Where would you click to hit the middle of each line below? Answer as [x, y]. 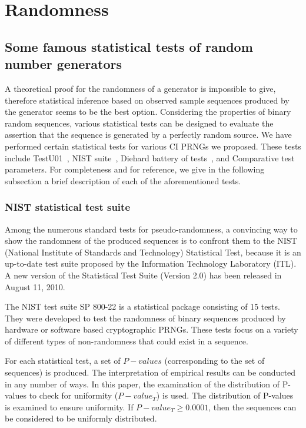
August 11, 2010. [35, 286]
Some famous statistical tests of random [129, 46]
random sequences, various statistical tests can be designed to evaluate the [139, 123]
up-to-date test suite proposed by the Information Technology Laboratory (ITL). [151, 263]
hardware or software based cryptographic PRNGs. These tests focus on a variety [152, 329]
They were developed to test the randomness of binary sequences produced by [145, 318]
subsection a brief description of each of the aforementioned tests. [123, 180]
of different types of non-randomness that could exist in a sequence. [127, 341]
